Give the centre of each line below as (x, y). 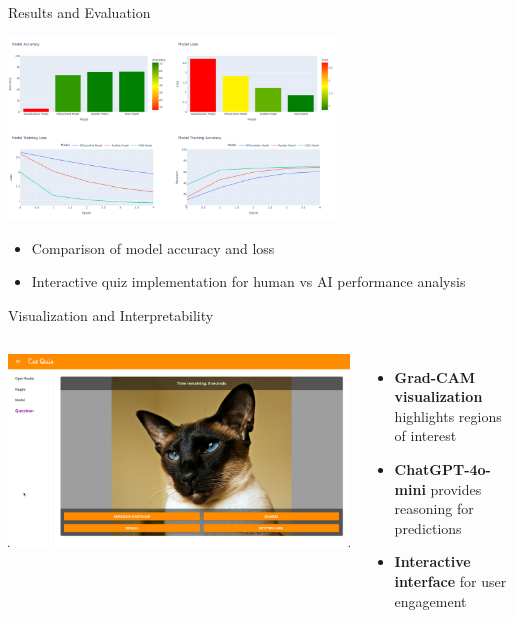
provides (456, 488)
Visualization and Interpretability (111, 315)
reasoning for (434, 508)
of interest (425, 435)
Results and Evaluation (79, 12)
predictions (428, 527)
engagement (430, 600)
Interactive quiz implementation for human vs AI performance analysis (248, 281)
